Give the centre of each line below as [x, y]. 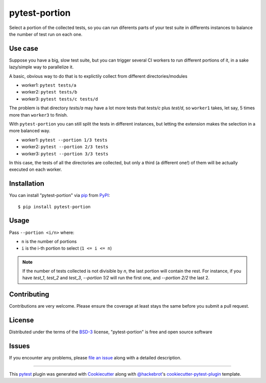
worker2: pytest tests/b [49, 92]
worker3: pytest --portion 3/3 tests [65, 154]
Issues [19, 346]
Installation [27, 184]
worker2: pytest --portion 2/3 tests [65, 147]
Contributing [29, 295]
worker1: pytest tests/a [49, 85]
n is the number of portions [49, 241]
